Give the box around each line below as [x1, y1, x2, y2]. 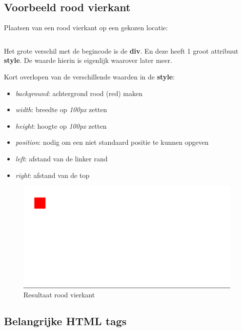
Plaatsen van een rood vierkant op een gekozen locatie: [4, 22, 168, 33]
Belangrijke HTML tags [4, 313, 127, 329]
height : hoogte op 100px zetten [15, 120, 107, 131]
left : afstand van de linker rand [15, 153, 108, 163]
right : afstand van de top [15, 170, 90, 180]
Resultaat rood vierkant [23, 290, 95, 300]
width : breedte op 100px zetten [15, 104, 107, 115]
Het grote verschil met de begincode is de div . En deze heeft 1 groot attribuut [4, 45, 239, 56]
